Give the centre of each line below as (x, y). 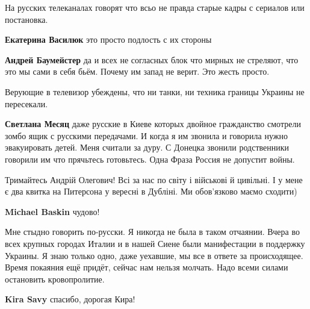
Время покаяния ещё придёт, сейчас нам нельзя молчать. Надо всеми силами (147, 267)
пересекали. (26, 103)
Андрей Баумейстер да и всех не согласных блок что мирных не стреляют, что (152, 59)
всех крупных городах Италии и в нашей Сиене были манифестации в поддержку (155, 243)
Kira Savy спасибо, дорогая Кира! (70, 299)
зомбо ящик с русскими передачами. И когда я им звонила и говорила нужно (146, 135)
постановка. (26, 19)
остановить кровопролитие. (55, 279)
